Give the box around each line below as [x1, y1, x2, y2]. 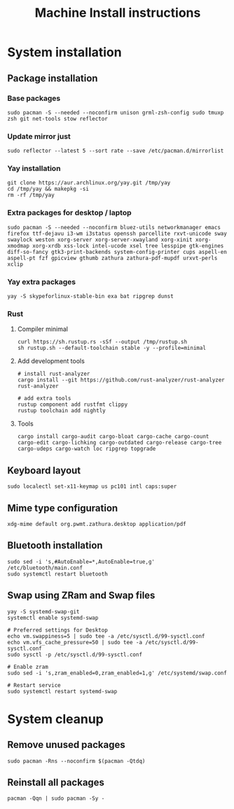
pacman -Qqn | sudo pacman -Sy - [7, 795, 105, 802]
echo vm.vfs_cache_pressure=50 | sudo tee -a [7, 639, 142, 646]
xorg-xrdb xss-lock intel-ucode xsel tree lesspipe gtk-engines [32, 242, 224, 250]
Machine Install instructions [34, 5, 201, 21]
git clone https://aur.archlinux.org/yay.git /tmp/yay [7, 179, 171, 186]
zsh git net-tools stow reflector [7, 115, 109, 122]
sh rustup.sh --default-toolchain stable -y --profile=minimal [17, 345, 207, 352]
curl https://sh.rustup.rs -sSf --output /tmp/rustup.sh [17, 339, 188, 346]
